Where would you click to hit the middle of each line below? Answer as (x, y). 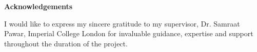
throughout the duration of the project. (66, 43)
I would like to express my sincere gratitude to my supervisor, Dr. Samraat (122, 23)
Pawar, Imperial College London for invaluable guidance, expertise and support (129, 33)
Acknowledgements (38, 6)
